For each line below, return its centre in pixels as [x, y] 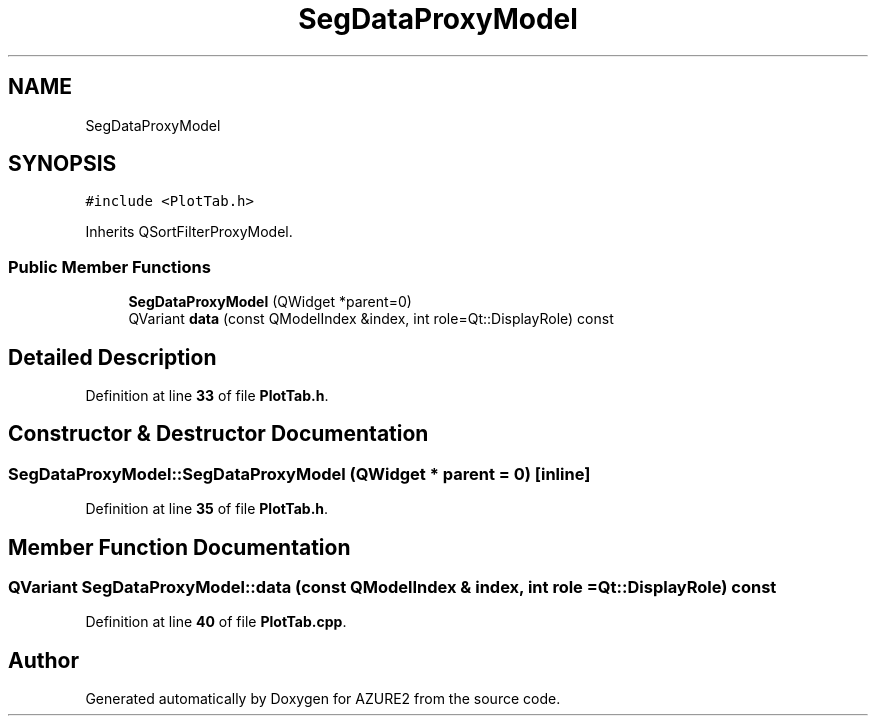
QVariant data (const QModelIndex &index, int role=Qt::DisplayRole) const [371, 319]
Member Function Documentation [179, 547]
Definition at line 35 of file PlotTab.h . [207, 509]
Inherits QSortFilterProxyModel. [189, 232]
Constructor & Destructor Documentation [218, 434]
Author [43, 660]
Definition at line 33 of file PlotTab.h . [207, 396]
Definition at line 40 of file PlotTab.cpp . [216, 622]
